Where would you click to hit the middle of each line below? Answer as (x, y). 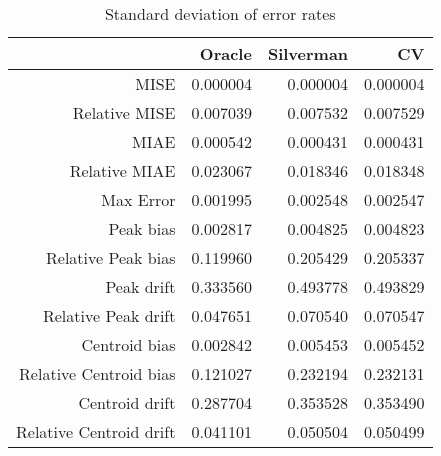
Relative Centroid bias (97, 373)
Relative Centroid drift (96, 431)
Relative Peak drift (109, 315)
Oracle (225, 53)
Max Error (138, 199)
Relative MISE (124, 112)
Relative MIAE (122, 170)
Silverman (308, 53)
